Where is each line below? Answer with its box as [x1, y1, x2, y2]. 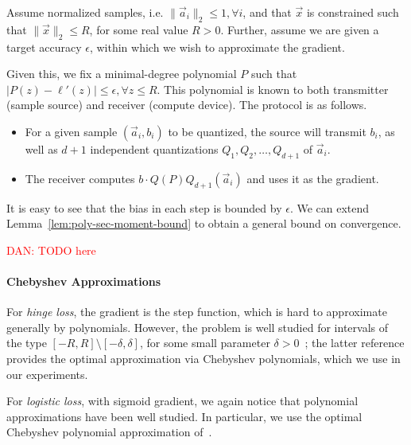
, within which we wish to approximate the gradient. [89, 38, 345, 55]
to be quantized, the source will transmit [168, 123, 366, 139]
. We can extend [289, 199, 370, 216]
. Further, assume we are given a [220, 21, 379, 37]
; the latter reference [304, 334, 405, 351]
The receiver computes [25, 170, 135, 186]
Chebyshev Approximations [6, 272, 161, 289]
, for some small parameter [139, 334, 270, 351]
